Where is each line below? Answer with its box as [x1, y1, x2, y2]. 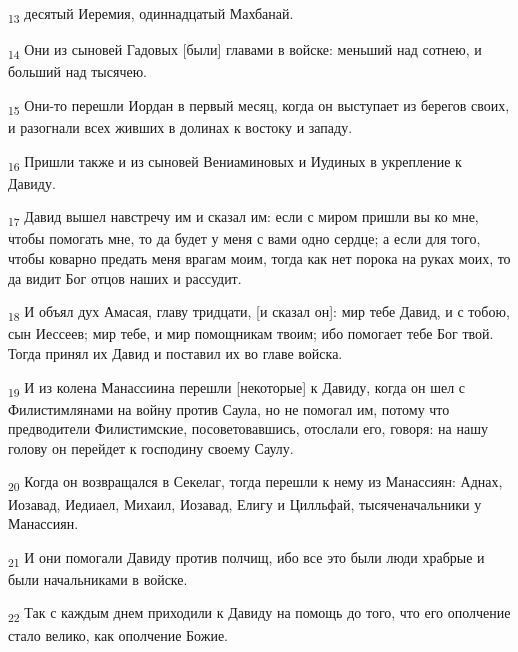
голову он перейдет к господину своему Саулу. [8, 437, 294, 458]
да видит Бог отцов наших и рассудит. [8, 267, 242, 288]
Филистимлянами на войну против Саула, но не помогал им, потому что [8, 398, 450, 419]
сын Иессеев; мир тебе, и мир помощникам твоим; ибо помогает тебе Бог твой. [8, 323, 494, 344]
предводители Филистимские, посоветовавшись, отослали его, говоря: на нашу [8, 418, 488, 439]
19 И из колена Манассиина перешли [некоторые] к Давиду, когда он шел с [8, 376, 466, 400]
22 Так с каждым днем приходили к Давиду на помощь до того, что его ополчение [8, 602, 511, 626]
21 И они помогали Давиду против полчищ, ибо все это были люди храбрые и [8, 546, 485, 570]
